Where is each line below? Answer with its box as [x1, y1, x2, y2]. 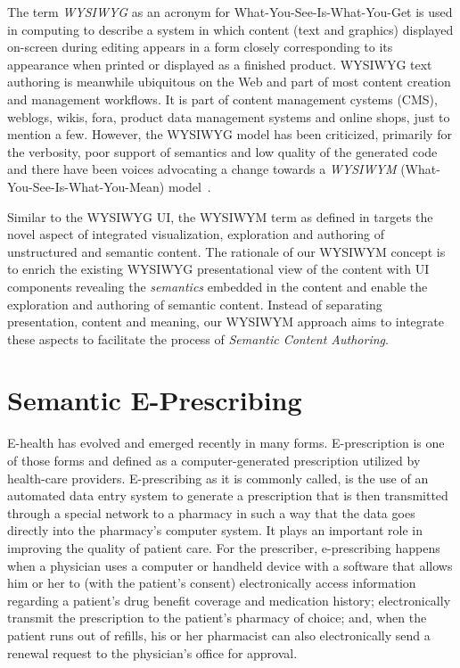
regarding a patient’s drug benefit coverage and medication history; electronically [7, 590, 451, 609]
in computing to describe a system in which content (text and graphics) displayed [7, 20, 454, 38]
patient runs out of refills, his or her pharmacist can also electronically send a [7, 625, 431, 644]
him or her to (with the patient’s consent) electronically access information [7, 573, 416, 592]
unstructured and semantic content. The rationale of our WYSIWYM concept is [7, 242, 446, 260]
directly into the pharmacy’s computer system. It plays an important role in [7, 521, 423, 540]
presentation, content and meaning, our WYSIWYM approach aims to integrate [7, 312, 444, 331]
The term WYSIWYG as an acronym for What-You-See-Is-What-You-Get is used [7, 3, 453, 21]
